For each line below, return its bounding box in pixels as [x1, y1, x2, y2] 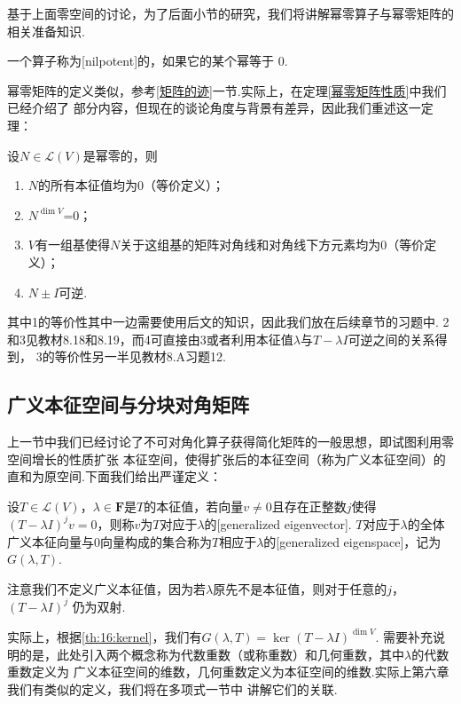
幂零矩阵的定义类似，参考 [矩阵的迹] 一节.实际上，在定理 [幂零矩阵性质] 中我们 [7, 81, 447, 99]
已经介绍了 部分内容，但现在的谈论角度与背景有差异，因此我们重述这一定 [7, 99, 434, 117]
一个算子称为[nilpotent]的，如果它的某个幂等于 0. [7, 51, 288, 70]
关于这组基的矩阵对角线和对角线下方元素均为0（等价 [120, 235, 425, 254]
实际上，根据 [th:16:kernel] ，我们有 [7, 627, 202, 645]
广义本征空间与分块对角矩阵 [7, 391, 249, 418]
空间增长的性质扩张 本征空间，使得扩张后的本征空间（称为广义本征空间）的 [7, 449, 446, 468]
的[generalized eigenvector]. [204, 514, 352, 533]
